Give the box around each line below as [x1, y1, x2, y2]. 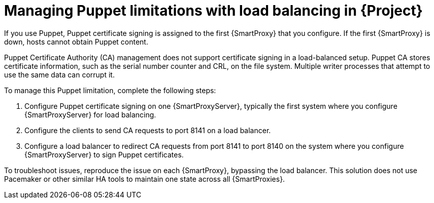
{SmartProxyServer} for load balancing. [24, 110, 156, 119]
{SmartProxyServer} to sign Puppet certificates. [24, 150, 184, 159]
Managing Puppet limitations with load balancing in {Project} [4, 2, 423, 19]
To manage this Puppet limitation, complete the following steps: [4, 86, 216, 95]
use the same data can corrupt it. [4, 70, 115, 79]
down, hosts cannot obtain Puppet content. [4, 37, 148, 46]
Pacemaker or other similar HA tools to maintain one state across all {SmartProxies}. [4, 174, 285, 183]
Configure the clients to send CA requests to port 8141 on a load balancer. [24, 126, 271, 135]
